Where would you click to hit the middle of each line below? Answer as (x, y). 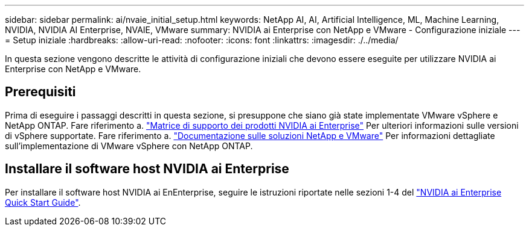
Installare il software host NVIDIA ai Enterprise (147, 169)
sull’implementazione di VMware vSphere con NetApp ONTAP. (129, 146)
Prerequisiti (40, 92)
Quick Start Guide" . (43, 202)
